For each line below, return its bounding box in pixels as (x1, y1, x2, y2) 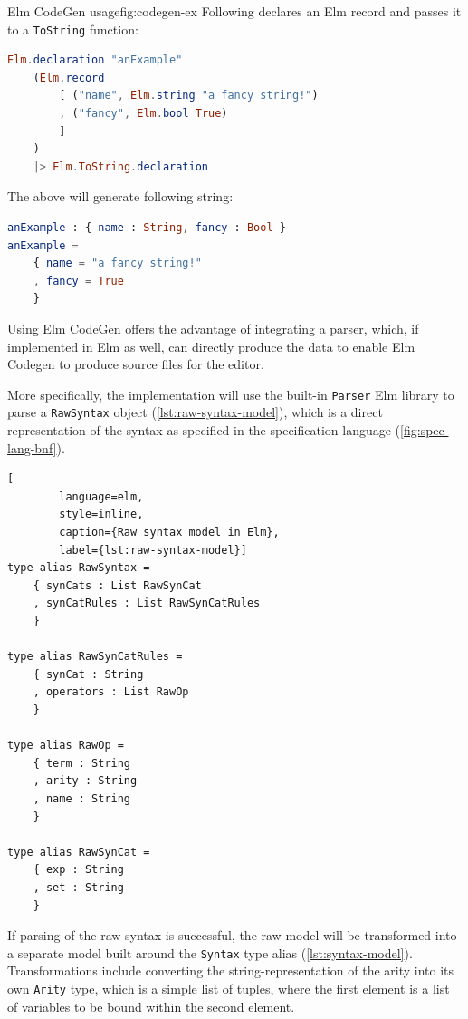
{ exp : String (33, 863, 124, 877)
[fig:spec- (400, 421, 449, 440)
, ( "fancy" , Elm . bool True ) (59, 107, 228, 121)
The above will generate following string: (7, 187, 234, 206)
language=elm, (59, 490, 144, 503)
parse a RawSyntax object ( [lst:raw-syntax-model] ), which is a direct (7, 403, 383, 422)
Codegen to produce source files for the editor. (7, 354, 264, 374)
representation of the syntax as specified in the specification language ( (7, 421, 401, 440)
